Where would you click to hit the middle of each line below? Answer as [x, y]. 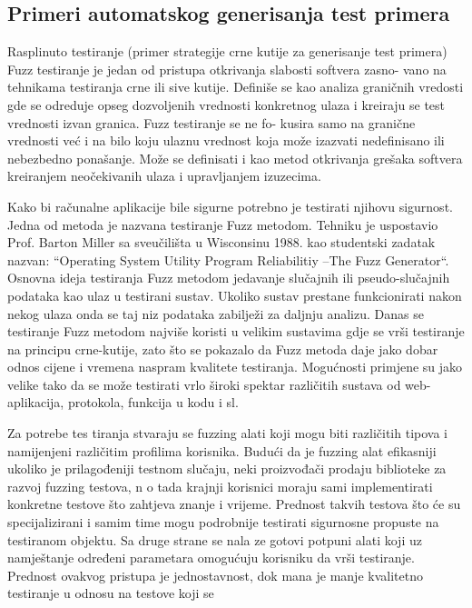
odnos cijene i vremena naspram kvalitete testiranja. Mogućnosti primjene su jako [235, 367]
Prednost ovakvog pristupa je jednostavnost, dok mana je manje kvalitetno [215, 575]
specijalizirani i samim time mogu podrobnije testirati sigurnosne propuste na [223, 522]
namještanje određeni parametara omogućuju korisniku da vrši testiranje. [211, 558]
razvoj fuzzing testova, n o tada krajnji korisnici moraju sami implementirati [220, 486]
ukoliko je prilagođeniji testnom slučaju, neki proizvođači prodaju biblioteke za [227, 468]
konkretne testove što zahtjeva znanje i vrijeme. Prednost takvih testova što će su [234, 504]
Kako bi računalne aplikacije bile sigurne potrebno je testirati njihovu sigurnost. [230, 206]
